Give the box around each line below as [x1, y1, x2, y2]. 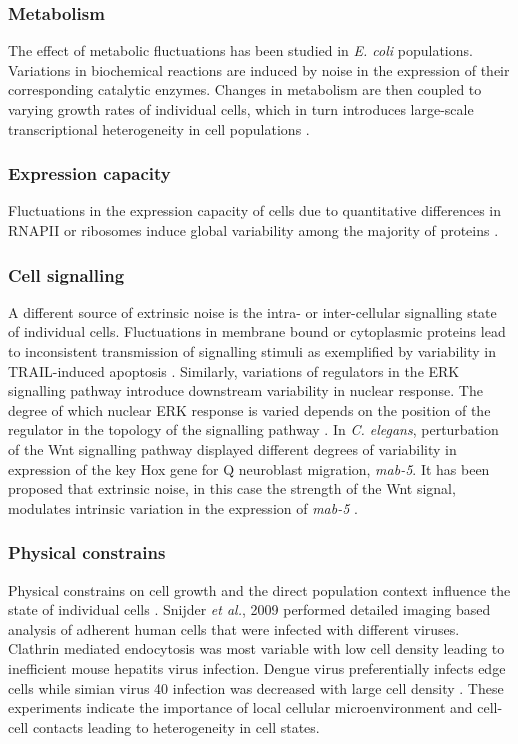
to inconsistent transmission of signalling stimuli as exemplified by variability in [8, 341, 496, 361]
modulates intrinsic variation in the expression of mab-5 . [8, 497, 358, 518]
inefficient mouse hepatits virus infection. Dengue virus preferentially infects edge [8, 657, 506, 678]
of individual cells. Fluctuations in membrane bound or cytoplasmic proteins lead [8, 321, 506, 342]
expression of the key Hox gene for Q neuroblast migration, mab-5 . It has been [8, 458, 490, 479]
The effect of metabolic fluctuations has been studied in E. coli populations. [8, 40, 473, 61]
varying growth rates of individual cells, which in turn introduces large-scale [8, 99, 474, 119]
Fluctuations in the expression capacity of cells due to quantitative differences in [8, 200, 501, 221]
